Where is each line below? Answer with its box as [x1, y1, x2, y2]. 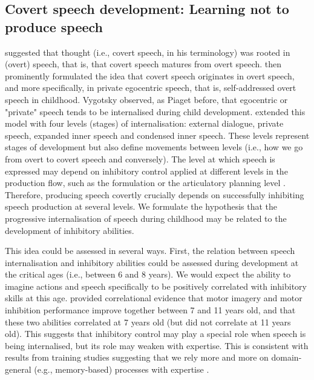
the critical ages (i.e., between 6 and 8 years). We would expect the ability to [5, 268, 291, 281]
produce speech [5, 17, 103, 36]
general [5, 363, 31, 376]
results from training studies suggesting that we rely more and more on [5, 351, 269, 364]
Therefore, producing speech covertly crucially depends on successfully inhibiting [5, 188, 304, 201]
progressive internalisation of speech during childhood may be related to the [5, 212, 287, 224]
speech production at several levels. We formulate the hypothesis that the [5, 200, 278, 213]
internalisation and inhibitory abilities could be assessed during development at [5, 256, 299, 268]
